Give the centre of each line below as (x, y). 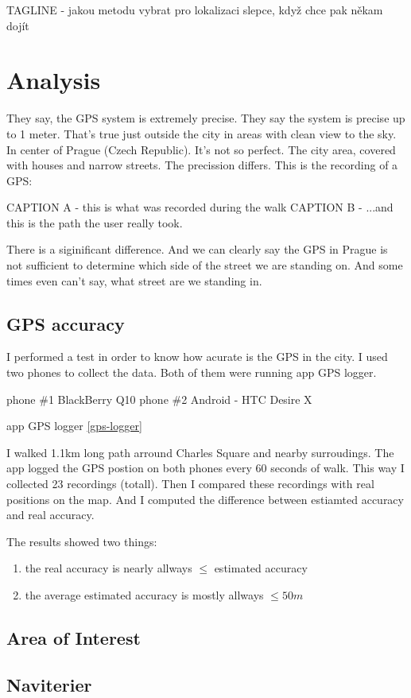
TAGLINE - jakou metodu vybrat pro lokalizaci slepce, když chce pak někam (195, 10)
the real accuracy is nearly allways (109, 568)
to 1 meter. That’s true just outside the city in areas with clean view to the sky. (202, 133)
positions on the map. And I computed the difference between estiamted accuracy (205, 499)
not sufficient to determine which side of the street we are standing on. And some (205, 265)
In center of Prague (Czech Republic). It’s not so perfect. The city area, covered (201, 149)
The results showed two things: (82, 541)
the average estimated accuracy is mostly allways (144, 594)
